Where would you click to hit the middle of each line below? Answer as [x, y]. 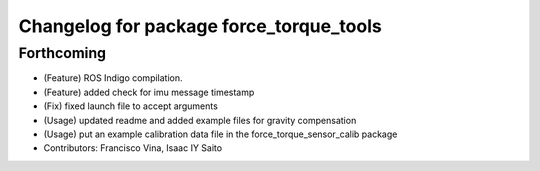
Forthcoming [62, 53]
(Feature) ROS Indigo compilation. [113, 78]
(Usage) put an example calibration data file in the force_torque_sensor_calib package [220, 134]
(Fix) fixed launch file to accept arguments [131, 106]
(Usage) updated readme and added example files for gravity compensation [200, 120]
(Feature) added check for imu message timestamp [149, 92]
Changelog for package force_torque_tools [200, 26]
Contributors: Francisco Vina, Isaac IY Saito [133, 148]
